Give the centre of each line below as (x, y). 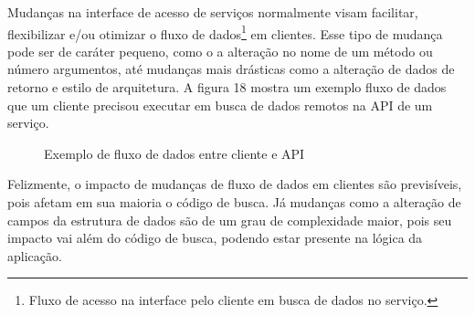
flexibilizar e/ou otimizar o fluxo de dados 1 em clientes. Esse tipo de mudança (225, 32)
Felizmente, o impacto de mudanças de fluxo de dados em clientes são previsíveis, (235, 184)
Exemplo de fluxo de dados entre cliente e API (174, 153)
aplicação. (35, 255)
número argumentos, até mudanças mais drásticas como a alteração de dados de (231, 69)
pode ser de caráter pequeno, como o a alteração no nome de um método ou (220, 51)
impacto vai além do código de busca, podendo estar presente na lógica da (215, 238)
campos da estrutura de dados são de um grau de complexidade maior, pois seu (230, 220)
